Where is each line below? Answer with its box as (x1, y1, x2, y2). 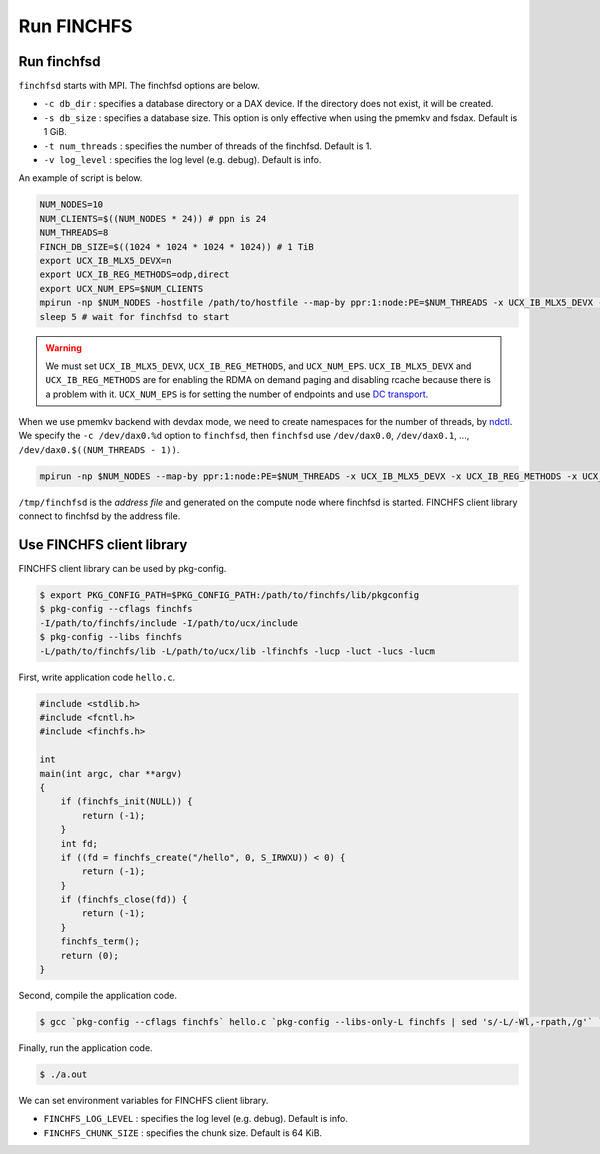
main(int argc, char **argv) (39, 768, 183, 779)
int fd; (60, 838, 99, 849)
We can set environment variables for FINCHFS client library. (18, 1094, 269, 1106)
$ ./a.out (39, 1068, 88, 1080)
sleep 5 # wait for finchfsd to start (39, 311, 230, 322)
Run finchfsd (18, 53, 101, 70)
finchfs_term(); (60, 936, 140, 947)
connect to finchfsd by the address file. (18, 510, 181, 522)
